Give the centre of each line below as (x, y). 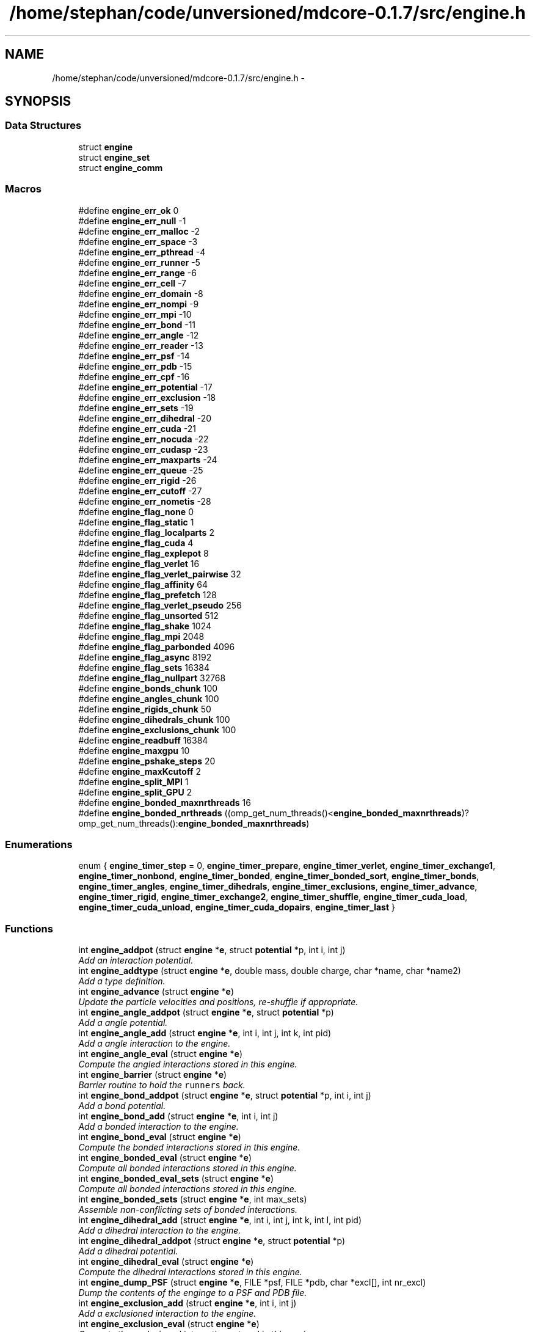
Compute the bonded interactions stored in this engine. (189, 1147)
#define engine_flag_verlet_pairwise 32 (160, 574)
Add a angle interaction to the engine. (155, 1044)
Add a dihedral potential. (128, 1251)
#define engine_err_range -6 (137, 273)
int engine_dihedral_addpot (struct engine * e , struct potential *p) (212, 1241)
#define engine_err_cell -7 (133, 283)
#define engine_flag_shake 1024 (145, 626)
